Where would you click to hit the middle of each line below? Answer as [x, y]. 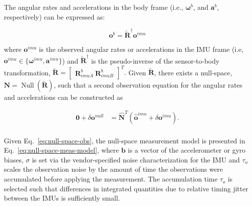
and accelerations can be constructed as [63, 97]
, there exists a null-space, [193, 72]
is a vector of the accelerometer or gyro [187, 150]
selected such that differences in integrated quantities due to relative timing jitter [126, 188]
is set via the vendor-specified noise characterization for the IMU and [136, 159]
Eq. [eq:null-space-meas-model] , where [62, 150]
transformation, [27, 72]
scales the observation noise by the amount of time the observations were [113, 169]
